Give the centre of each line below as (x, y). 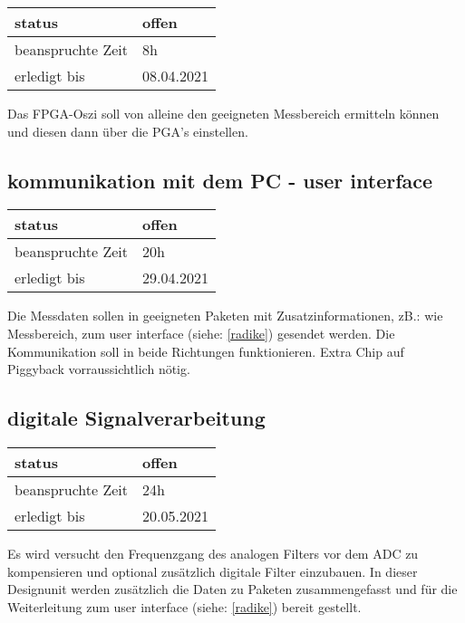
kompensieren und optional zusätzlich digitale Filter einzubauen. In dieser (213, 571)
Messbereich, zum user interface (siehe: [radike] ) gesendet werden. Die (201, 333)
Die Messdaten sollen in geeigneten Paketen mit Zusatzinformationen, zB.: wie (225, 316)
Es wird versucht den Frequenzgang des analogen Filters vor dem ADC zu (213, 553)
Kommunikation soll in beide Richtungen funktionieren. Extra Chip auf (206, 351)
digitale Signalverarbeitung (136, 418)
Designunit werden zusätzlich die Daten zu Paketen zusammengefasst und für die (232, 589)
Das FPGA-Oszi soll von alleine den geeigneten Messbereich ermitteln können (223, 113)
